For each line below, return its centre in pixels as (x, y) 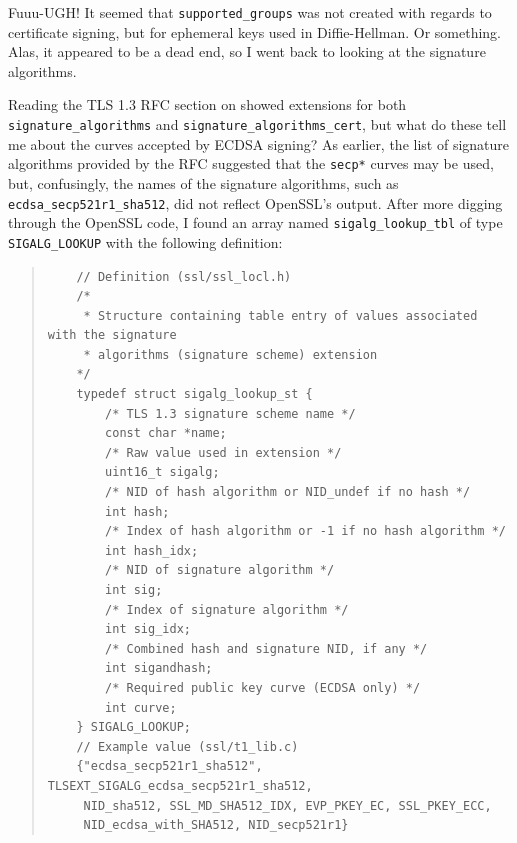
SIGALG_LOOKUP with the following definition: (145, 241)
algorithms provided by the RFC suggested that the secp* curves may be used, (251, 163)
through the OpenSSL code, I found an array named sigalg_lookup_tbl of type (255, 222)
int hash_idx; (152, 550)
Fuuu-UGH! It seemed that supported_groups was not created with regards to (250, 12)
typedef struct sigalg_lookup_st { (194, 394)
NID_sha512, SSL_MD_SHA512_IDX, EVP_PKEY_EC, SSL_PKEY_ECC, (287, 805)
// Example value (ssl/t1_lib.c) (187, 746)
